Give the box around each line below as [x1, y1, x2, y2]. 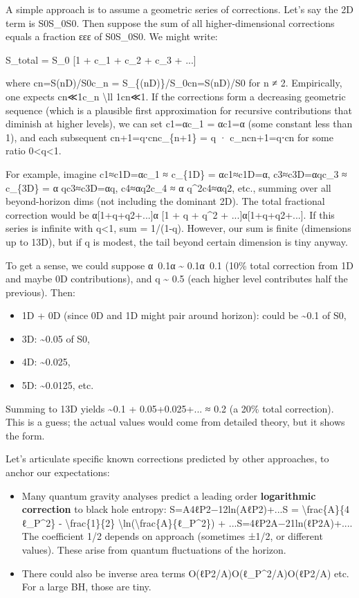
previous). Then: [6, 284, 75, 299]
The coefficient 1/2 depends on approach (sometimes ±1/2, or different [21, 529, 323, 543]
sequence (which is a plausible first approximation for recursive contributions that [6, 102, 352, 117]
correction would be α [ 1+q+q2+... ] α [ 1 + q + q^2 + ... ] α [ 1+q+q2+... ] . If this [6, 207, 335, 221]
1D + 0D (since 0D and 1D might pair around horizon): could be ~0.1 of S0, [21, 308, 347, 323]
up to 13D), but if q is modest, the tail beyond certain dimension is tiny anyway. [6, 234, 348, 248]
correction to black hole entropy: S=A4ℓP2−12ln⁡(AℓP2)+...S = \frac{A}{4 [21, 502, 349, 516]
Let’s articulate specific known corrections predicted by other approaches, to [6, 451, 329, 466]
